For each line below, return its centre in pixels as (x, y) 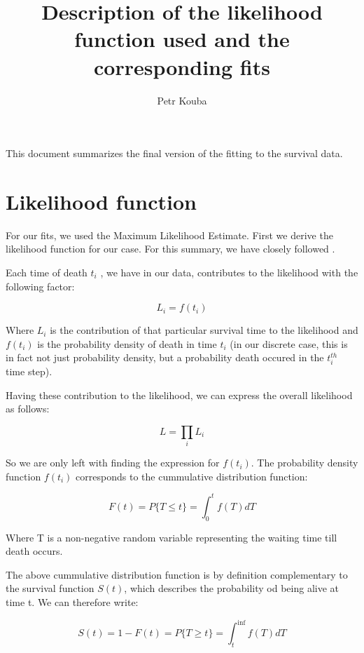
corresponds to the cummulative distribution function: (192, 476)
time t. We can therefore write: (72, 602)
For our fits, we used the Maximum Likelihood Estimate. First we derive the (169, 235)
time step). (29, 371)
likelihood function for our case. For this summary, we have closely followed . (170, 249)
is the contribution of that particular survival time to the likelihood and (204, 330)
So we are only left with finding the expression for (113, 463)
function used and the (182, 39)
